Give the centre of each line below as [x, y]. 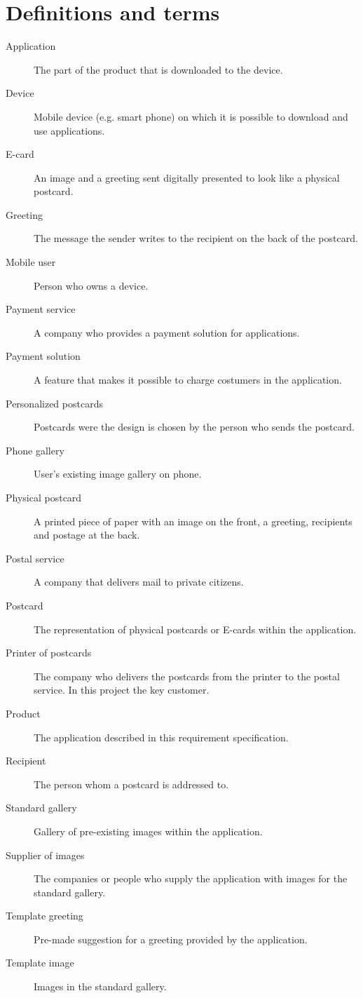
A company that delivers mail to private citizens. [139, 582]
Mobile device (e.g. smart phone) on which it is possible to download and [191, 116]
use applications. [69, 130]
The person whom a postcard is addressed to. [131, 784]
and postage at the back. [87, 535]
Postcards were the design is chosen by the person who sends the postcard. [194, 427]
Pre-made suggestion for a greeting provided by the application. [171, 939]
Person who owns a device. [91, 285]
